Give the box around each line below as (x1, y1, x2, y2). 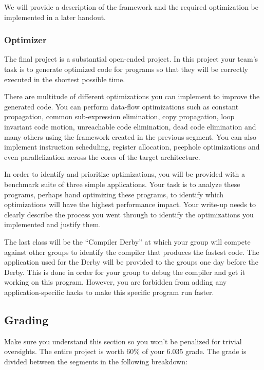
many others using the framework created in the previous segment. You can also (4, 131, 256, 142)
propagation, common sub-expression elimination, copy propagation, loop (4, 111, 235, 122)
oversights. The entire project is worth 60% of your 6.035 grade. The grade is (4, 346, 247, 357)
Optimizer (4, 33, 47, 46)
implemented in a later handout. (4, 11, 106, 22)
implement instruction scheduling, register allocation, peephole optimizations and (4, 141, 260, 152)
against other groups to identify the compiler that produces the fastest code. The (4, 246, 259, 257)
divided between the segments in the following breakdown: (4, 356, 187, 366)
